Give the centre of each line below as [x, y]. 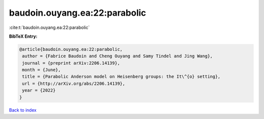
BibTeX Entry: [23, 36]
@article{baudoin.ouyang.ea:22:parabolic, [71, 49]
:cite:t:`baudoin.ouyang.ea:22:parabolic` [49, 27]
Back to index [23, 110]
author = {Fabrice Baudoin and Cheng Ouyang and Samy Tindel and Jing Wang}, [117, 56]
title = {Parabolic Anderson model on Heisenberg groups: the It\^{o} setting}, [121, 77]
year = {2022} [39, 90]
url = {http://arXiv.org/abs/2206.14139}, [74, 83]
